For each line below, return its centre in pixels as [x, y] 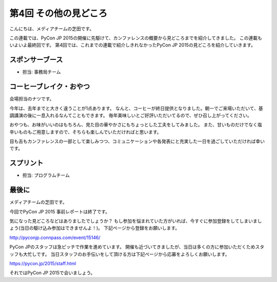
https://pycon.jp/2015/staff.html [43, 264]
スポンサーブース [36, 60]
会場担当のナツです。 [32, 99]
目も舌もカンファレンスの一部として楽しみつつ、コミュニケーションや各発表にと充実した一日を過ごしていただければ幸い [137, 141]
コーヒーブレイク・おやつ [50, 87]
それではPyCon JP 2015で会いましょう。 [52, 273]
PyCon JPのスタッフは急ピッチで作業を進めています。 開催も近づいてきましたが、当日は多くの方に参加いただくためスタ [137, 247]
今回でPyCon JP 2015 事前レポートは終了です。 [60, 211]
